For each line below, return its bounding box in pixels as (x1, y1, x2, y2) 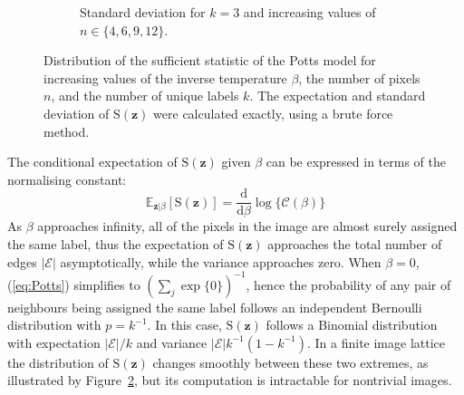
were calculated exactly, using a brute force (153, 103, 393, 122)
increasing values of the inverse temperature (43, 68, 287, 87)
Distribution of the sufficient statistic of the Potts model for (43, 51, 376, 70)
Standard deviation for (80, 3, 206, 21)
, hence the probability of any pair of (246, 275, 451, 294)
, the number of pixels (298, 68, 420, 87)
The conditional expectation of (7, 152, 178, 171)
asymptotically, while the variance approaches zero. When (60, 252, 382, 271)
